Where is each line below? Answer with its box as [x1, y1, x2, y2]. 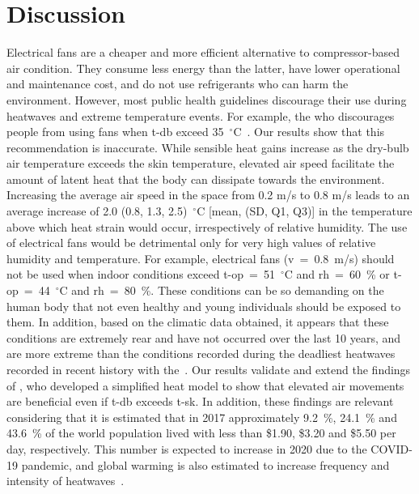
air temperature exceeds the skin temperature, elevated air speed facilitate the [6, 155, 395, 172]
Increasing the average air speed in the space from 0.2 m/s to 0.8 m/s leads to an [6, 186, 410, 203]
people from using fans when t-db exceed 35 [6, 123, 224, 140]
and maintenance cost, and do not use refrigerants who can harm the [6, 75, 349, 92]
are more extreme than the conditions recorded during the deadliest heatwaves [6, 345, 396, 362]
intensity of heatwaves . [6, 472, 125, 489]
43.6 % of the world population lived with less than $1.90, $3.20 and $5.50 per [6, 424, 396, 441]
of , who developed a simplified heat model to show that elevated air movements [6, 377, 404, 394]
